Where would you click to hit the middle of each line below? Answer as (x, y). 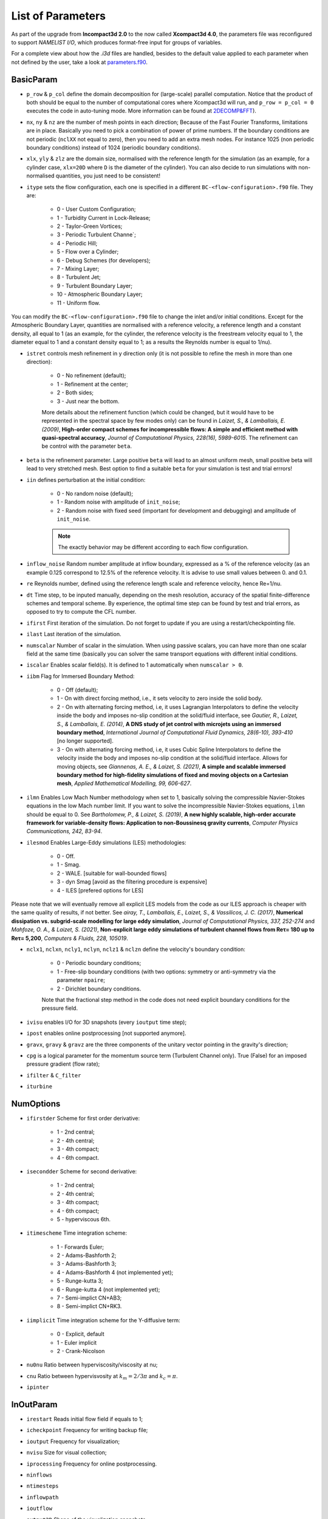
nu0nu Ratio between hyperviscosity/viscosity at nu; (92, 1365)
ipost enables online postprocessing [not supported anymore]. (106, 1034)
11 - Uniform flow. (78, 303)
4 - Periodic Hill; (77, 243)
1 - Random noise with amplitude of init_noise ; (118, 502)
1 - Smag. (69, 865)
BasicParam (34, 79)
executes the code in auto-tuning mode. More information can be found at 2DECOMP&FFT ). (141, 111)
